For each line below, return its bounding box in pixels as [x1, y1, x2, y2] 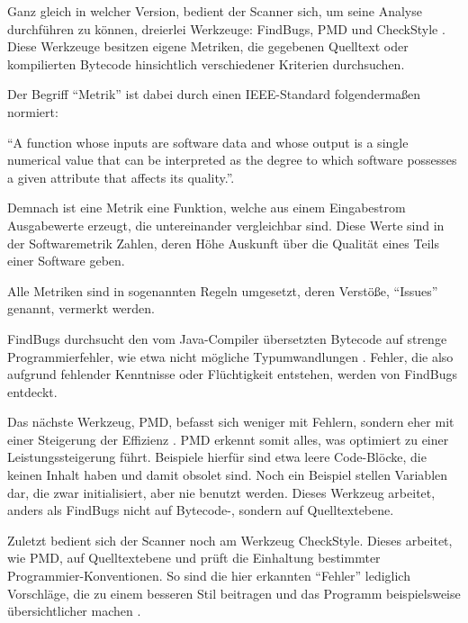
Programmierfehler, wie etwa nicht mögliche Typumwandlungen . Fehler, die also [7, 347, 454, 366]
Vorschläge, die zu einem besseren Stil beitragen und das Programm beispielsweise [7, 583, 461, 602]
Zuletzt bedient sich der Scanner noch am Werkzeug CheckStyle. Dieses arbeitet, [7, 530, 453, 549]
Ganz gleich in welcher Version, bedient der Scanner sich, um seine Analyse [7, 2, 422, 20]
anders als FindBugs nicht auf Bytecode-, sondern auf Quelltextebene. [7, 501, 394, 519]
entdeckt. [7, 382, 58, 401]
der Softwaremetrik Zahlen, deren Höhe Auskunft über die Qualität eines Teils [7, 233, 439, 252]
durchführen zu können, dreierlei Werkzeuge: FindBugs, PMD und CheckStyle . [7, 19, 445, 38]
